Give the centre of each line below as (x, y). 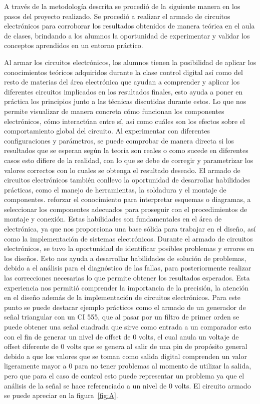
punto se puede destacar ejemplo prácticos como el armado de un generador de (125, 307)
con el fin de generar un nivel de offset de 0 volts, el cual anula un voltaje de (121, 336)
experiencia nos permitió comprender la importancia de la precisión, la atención (126, 287)
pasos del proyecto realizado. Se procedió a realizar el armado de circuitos (117, 16)
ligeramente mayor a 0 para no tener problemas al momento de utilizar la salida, (128, 366)
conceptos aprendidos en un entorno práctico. (74, 45)
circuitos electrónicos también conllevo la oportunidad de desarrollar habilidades (127, 180)
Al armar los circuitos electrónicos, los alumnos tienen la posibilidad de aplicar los (130, 62)
